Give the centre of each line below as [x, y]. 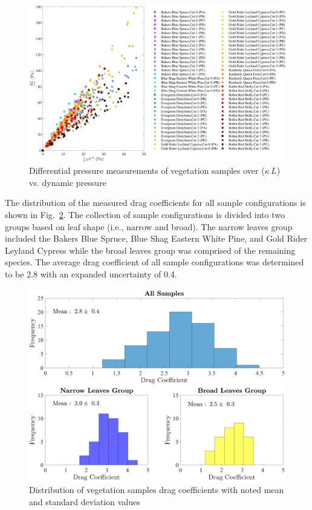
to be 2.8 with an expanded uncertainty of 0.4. [91, 273]
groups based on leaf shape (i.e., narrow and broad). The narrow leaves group [149, 226]
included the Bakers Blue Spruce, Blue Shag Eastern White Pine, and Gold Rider [156, 238]
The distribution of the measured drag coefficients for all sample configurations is [155, 203]
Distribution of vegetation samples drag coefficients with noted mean [157, 490]
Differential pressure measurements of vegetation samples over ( [147, 171]
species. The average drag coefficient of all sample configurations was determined [154, 262]
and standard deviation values [85, 501]
